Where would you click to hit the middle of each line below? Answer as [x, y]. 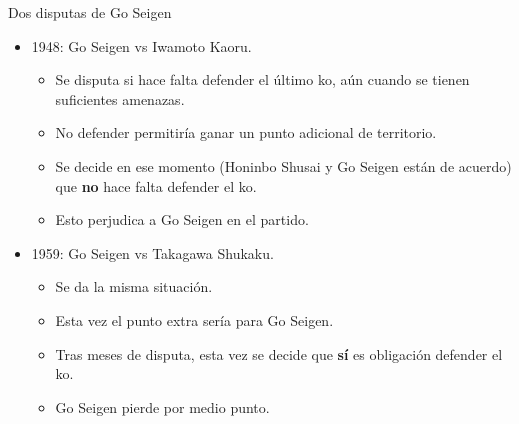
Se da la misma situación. [134, 286]
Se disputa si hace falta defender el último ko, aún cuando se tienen [262, 79]
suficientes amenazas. [120, 98]
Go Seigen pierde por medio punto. [162, 406]
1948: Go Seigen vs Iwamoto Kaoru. [141, 45]
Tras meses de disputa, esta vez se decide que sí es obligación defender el [279, 353]
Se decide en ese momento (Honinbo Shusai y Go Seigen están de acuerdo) [283, 165]
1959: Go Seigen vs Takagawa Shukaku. [152, 252]
